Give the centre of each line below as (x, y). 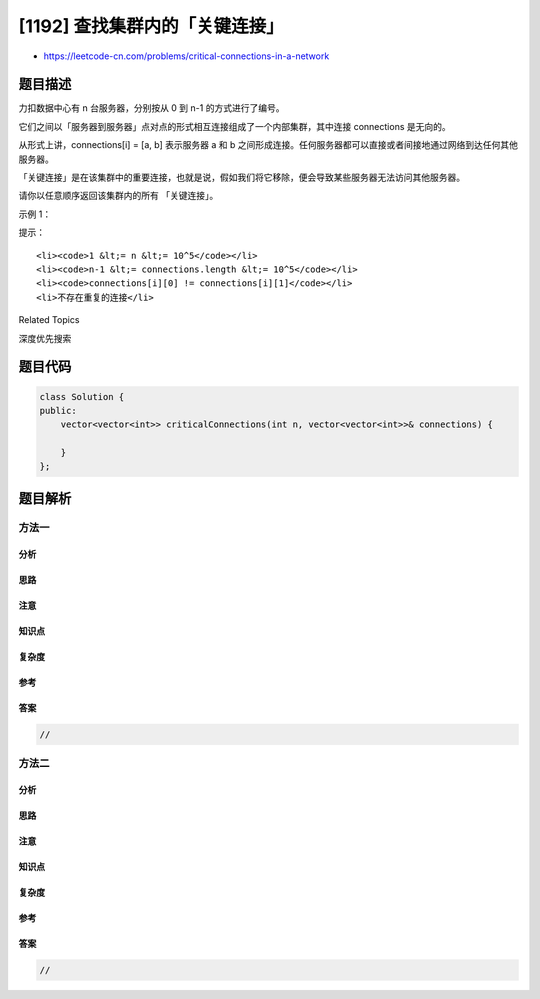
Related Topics (49, 320)
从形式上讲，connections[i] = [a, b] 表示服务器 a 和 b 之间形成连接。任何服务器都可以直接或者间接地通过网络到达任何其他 (268, 145)
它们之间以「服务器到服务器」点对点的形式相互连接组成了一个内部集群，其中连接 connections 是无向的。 (234, 126)
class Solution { (82, 396)
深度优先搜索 (45, 338)
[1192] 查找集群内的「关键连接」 (151, 26)
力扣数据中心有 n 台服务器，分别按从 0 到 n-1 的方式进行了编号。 (151, 108)
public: (58, 410)
